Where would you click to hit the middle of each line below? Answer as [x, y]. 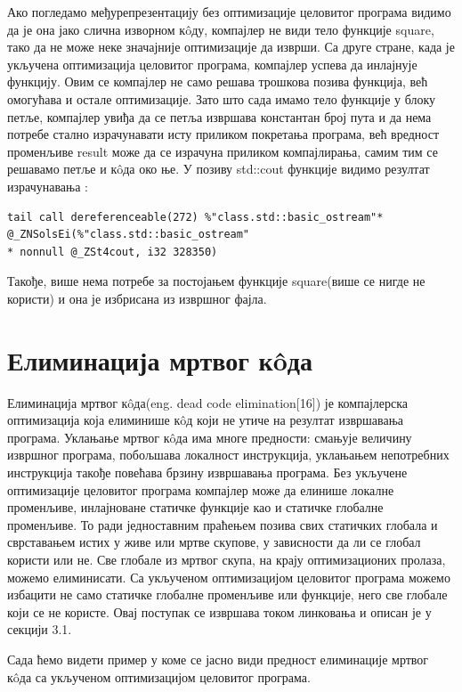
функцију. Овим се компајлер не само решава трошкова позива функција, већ [218, 81]
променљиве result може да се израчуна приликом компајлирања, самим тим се [223, 151]
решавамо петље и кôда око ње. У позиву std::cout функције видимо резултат [219, 169]
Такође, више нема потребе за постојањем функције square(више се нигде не [216, 281]
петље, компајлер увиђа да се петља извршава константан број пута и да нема [219, 116]
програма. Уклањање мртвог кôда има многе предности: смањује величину [210, 437]
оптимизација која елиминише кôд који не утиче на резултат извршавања [205, 420]
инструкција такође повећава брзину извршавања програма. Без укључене [207, 472]
